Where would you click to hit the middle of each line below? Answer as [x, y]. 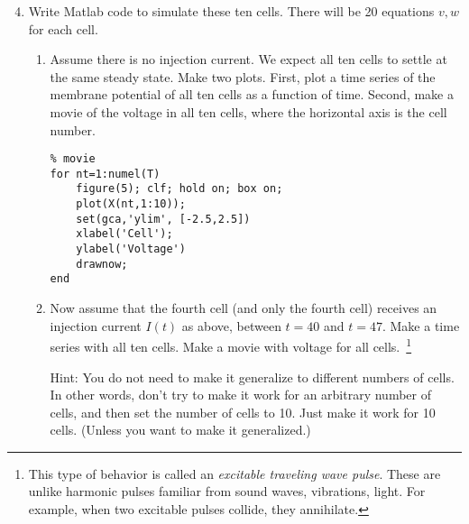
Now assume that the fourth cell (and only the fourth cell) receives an [244, 308]
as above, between [231, 325]
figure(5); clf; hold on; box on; [179, 189]
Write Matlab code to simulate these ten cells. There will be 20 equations [231, 11]
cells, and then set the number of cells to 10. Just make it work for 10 [243, 412]
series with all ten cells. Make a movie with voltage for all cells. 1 [231, 345]
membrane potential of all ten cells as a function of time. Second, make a [252, 94]
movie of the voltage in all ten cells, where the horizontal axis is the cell [248, 111]
